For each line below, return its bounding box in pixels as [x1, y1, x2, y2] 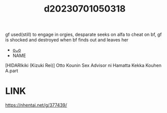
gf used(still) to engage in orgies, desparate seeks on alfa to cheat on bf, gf [5, 31, 162, 38]
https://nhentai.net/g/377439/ [5, 102, 67, 108]
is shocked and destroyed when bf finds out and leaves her [5, 37, 129, 43]
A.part [5, 68, 19, 74]
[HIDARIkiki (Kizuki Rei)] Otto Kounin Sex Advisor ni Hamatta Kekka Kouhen [5, 63, 161, 69]
